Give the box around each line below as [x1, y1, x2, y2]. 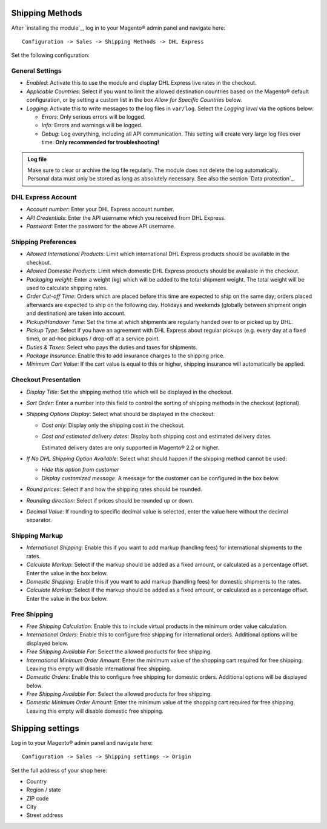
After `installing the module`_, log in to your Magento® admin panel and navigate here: [11, 24, 225, 31]
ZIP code [26, 794, 49, 802]
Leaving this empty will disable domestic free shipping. [26, 707, 163, 715]
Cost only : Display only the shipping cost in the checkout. [41, 421, 185, 429]
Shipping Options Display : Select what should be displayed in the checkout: [26, 411, 215, 418]
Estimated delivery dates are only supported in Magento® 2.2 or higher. [41, 444, 220, 451]
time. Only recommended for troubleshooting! [41, 139, 160, 146]
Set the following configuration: [11, 51, 90, 59]
